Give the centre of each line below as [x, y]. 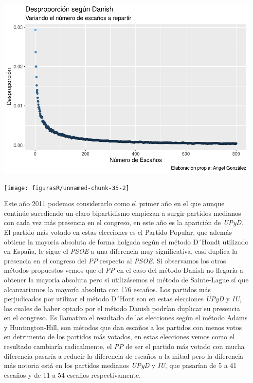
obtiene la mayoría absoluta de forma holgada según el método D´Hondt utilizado [126, 241]
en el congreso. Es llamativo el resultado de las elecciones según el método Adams [126, 318]
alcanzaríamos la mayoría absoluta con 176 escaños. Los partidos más [108, 289]
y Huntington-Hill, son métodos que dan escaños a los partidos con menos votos [123, 327]
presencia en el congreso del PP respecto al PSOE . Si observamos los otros [115, 260]
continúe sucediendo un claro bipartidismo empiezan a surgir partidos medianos [123, 213]
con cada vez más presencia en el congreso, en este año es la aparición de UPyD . [124, 222]
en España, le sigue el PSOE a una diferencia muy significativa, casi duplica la [121, 251]
